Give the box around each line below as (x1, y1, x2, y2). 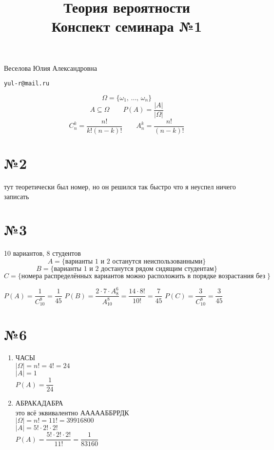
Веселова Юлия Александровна (4, 62, 97, 73)
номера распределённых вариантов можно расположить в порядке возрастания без (21, 272, 265, 280)
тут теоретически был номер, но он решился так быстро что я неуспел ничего (4, 182, 236, 192)
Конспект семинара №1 (51, 16, 202, 36)
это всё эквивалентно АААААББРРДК (15, 407, 129, 417)
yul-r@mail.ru (4, 80, 50, 87)
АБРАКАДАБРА (15, 398, 63, 408)
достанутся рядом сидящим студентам (101, 265, 214, 272)
